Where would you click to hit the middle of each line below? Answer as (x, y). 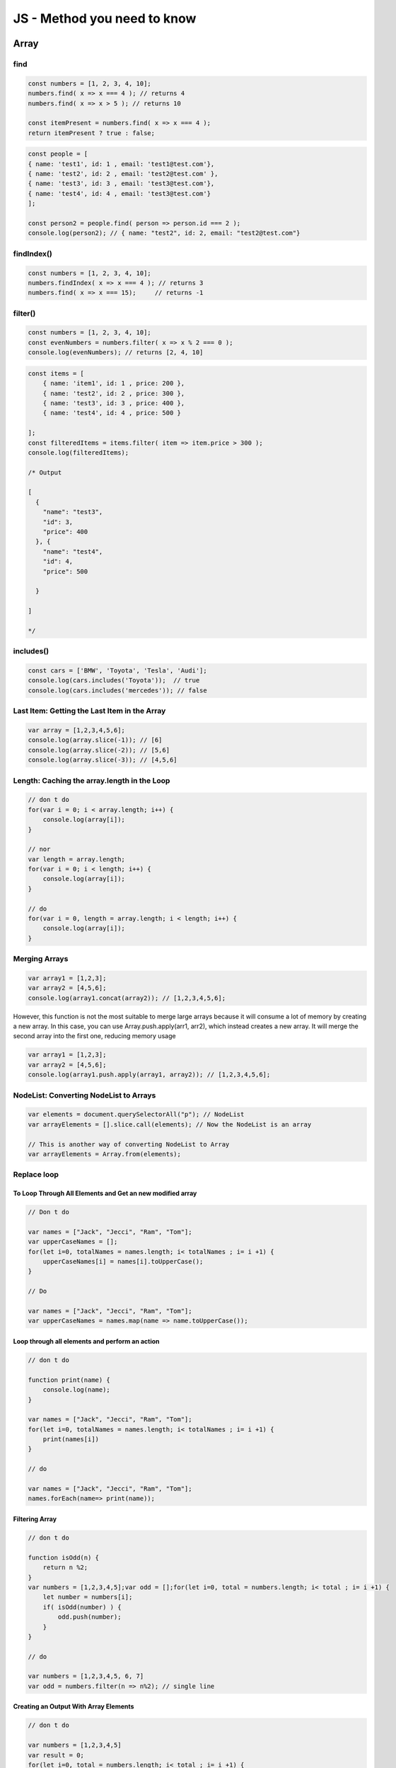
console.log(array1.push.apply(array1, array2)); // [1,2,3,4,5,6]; (149, 1075)
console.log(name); (77, 1390)
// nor (39, 849)
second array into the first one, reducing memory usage (94, 1036)
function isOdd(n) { (63, 1557)
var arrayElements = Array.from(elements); (105, 1154)
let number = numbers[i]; (88, 1597)
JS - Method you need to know (105, 18)
